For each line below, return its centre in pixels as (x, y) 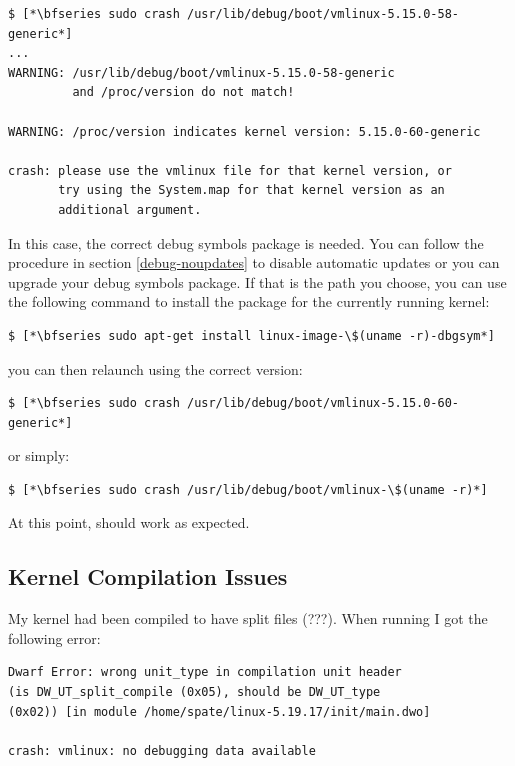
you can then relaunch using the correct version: (155, 368)
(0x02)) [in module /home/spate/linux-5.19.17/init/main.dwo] (219, 711)
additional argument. (130, 209)
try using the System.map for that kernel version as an (251, 190)
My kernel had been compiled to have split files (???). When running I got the (248, 618)
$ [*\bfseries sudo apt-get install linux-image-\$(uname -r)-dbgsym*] (251, 335)
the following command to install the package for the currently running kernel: (249, 301)
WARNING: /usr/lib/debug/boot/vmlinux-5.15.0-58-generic (201, 72)
